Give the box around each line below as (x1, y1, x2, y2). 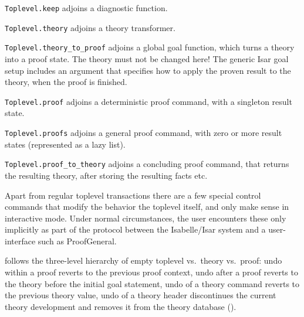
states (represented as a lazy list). (5, 138, 126, 150)
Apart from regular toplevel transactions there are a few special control (5, 189, 261, 201)
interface (5, 234, 36, 247)
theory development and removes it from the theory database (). (5, 300, 237, 312)
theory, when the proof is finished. (5, 76, 127, 88)
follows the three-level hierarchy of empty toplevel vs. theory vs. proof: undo (5, 254, 282, 267)
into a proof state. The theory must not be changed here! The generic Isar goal (5, 52, 289, 64)
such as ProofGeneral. (38, 234, 117, 247)
